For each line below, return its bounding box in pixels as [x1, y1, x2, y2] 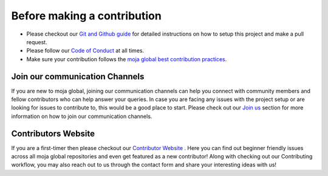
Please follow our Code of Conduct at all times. [26, 47, 145, 54]
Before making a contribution [11, 9, 162, 22]
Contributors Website [11, 128, 95, 139]
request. [26, 38, 48, 45]
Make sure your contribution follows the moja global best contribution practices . [26, 55, 227, 63]
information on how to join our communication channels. [11, 112, 152, 120]
